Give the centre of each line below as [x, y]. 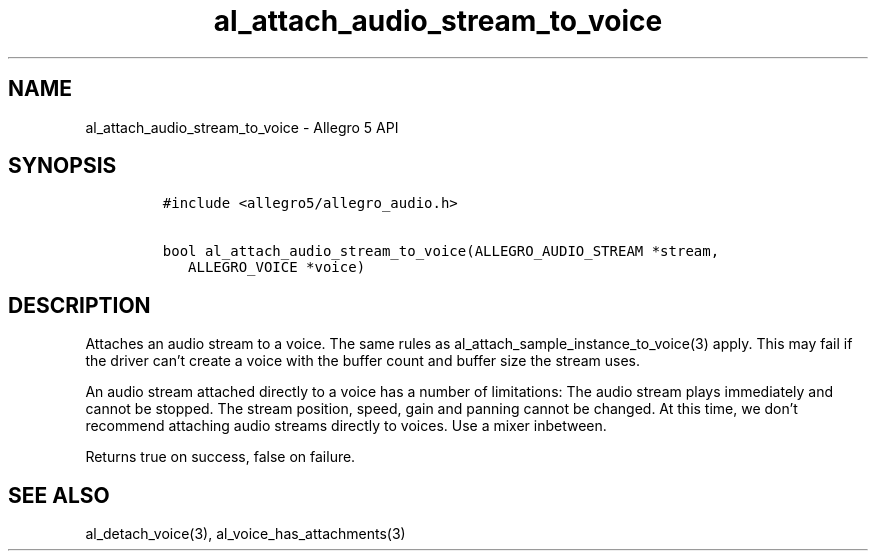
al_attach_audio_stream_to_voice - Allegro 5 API [242, 127]
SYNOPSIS [62, 166]
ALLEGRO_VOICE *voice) [277, 267]
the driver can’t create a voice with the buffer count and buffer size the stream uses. [363, 361]
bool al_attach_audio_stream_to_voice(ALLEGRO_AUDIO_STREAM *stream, [441, 251]
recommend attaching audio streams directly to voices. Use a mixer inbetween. [346, 426]
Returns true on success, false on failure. [220, 457]
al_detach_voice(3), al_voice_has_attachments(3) [245, 534]
